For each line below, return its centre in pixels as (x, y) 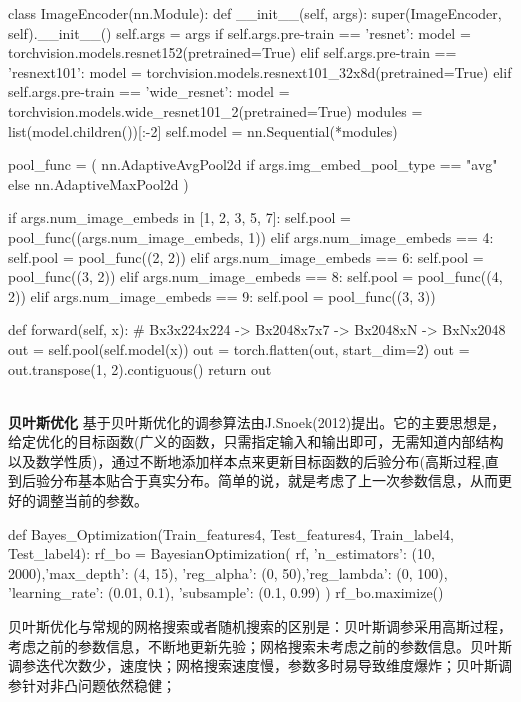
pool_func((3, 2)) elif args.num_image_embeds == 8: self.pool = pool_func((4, (255, 276)
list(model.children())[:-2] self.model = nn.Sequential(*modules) (203, 130)
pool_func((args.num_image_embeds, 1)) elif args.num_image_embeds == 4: (251, 236)
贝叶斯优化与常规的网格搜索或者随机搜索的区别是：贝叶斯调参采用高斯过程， (260, 626)
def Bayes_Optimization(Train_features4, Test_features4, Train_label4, (231, 533)
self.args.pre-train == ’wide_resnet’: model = (149, 91)
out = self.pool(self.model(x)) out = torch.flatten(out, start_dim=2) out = (239, 348)
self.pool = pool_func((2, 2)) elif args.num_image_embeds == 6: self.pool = (246, 256)
